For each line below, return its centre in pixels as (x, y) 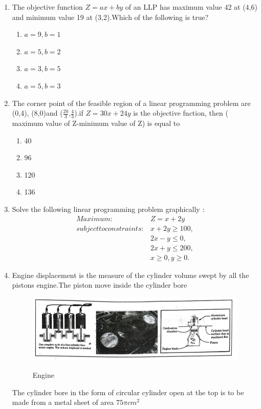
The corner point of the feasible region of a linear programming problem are (131, 103)
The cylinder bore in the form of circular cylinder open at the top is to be (128, 392)
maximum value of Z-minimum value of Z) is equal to (96, 123)
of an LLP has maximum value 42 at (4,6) (191, 7)
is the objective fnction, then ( (181, 113)
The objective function (47, 7)
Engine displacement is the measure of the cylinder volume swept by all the (130, 275)
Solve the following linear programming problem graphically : (108, 209)
